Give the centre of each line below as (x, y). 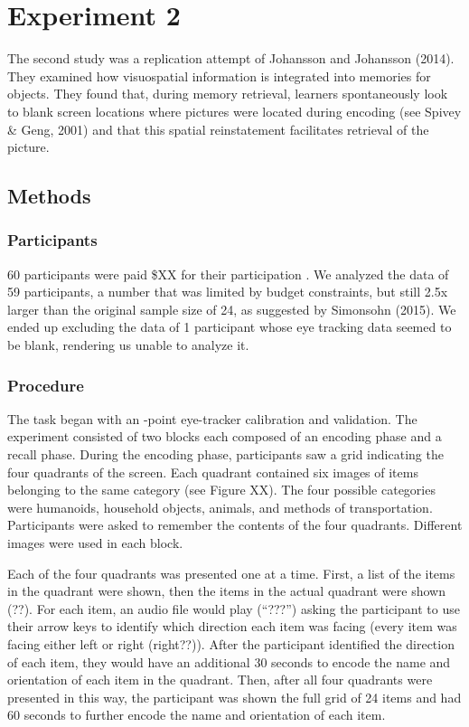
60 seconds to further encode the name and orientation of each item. (197, 715)
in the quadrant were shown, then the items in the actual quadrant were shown (226, 591)
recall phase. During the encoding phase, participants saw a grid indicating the (225, 454)
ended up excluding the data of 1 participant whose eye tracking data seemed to (230, 327)
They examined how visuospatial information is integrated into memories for (219, 76)
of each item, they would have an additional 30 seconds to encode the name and (229, 661)
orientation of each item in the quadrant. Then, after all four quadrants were (220, 680)
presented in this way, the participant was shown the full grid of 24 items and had (234, 697)
